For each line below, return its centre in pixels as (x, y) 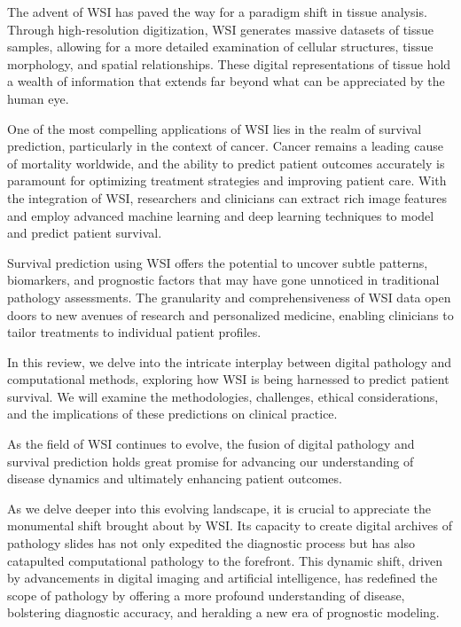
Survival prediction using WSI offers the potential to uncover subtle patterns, (218, 262)
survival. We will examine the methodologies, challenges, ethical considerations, (223, 396)
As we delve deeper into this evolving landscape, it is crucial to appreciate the (219, 508)
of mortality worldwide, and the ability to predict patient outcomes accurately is (226, 163)
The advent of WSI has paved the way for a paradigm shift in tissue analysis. (217, 12)
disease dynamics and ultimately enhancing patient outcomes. (175, 478)
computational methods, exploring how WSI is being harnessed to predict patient (228, 379)
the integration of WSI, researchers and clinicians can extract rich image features (227, 197)
